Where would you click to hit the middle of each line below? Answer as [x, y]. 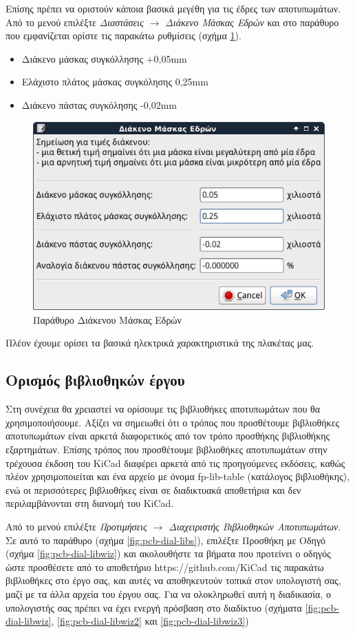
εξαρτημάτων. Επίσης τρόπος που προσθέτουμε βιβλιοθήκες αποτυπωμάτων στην [166, 449]
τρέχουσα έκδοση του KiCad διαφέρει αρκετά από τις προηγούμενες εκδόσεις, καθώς [175, 463]
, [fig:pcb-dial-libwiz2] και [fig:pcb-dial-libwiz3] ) [150, 621]
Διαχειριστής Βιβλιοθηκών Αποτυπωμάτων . [255, 526]
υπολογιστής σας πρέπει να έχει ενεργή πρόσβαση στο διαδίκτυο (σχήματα [154, 607]
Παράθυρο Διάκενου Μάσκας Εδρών [107, 319]
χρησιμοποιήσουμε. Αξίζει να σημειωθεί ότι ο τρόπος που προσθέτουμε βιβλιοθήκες [173, 422]
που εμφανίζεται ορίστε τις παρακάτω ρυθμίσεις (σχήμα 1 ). [123, 35]
